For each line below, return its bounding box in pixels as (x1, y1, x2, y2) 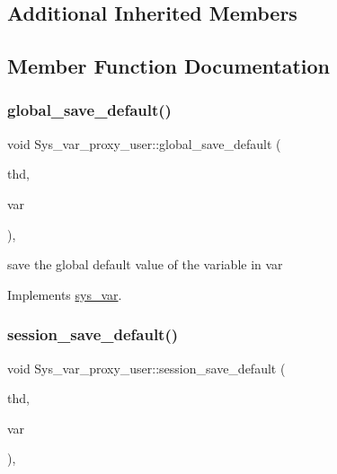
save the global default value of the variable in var (7, 255, 283, 274)
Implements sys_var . (7, 285, 122, 303)
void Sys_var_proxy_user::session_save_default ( (7, 358, 286, 377)
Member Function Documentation (7, 52, 331, 80)
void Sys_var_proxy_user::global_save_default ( (7, 134, 281, 153)
